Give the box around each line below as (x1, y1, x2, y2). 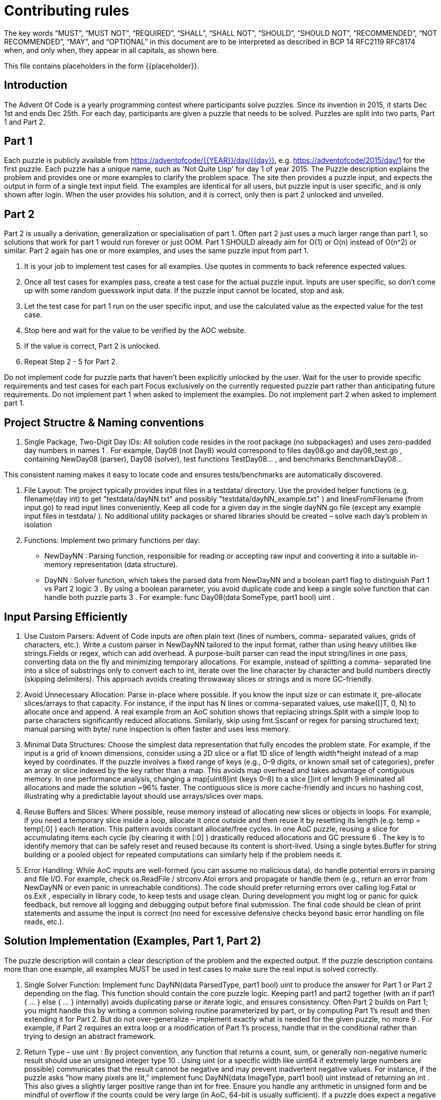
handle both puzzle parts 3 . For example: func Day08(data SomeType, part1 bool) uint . (44, 593, 335, 602)
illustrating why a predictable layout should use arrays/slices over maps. (24, 791, 264, 800)
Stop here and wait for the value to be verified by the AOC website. (24, 326, 246, 335)
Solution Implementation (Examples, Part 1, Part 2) (4, 934, 261, 948)
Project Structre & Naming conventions (4, 416, 204, 429)
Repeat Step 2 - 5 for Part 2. (24, 357, 118, 366)
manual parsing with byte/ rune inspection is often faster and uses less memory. (24, 724, 290, 733)
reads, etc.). (24, 917, 64, 926)
